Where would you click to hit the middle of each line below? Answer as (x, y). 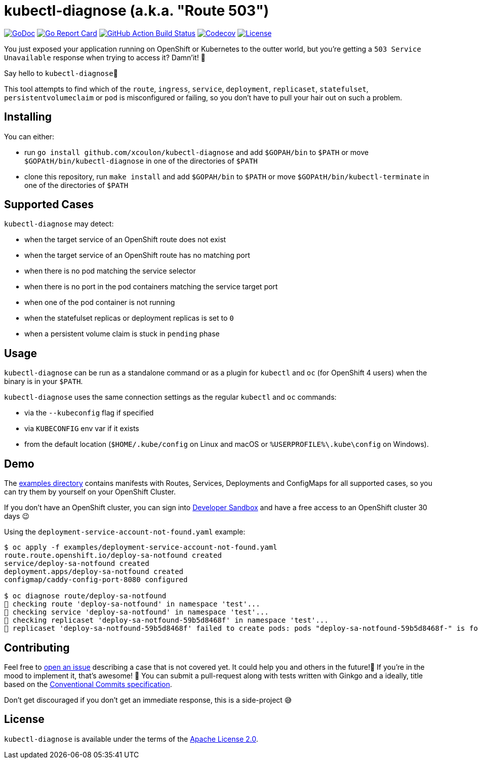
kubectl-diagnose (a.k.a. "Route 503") (137, 11)
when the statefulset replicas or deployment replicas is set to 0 (129, 318)
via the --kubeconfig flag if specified (89, 413)
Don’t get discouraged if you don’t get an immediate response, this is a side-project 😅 (148, 700)
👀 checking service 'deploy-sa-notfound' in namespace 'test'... (136, 612)
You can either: (29, 136)
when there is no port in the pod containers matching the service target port (151, 287)
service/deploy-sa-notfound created (77, 564)
